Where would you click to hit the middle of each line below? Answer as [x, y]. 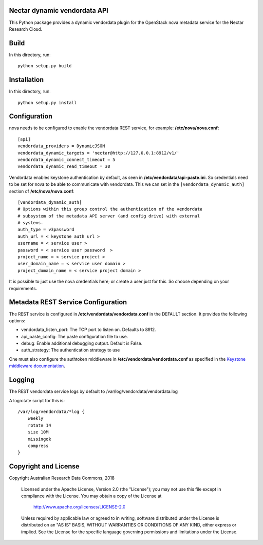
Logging [22, 380]
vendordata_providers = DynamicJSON [61, 146]
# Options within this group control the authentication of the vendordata [110, 209]
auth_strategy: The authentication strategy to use [71, 350]
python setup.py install [47, 103]
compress [38, 446]
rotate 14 [39, 425]
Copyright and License [44, 466]
